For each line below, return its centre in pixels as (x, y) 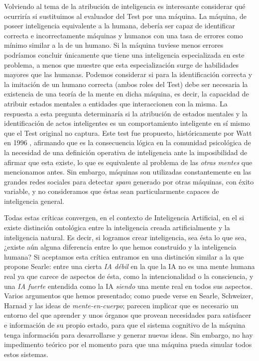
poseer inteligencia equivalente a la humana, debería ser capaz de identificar (120, 26)
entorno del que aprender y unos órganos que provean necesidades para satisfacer (128, 315)
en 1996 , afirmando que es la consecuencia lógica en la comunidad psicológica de (128, 142)
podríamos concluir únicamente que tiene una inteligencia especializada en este (124, 54)
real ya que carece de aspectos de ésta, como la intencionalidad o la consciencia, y (129, 276)
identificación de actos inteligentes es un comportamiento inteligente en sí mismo (127, 123)
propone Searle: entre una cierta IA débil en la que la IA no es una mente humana (129, 266)
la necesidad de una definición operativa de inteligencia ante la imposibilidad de (126, 152)
